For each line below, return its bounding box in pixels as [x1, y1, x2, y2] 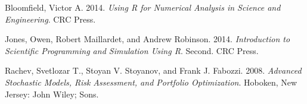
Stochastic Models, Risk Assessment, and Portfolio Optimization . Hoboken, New [5, 75, 297, 88]
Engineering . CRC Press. [5, 12, 96, 25]
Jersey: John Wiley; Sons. [5, 87, 99, 100]
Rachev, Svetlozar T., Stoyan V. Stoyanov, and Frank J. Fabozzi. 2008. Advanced [5, 64, 302, 77]
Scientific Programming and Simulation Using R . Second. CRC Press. [5, 44, 259, 56]
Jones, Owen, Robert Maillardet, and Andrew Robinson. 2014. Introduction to [5, 33, 290, 45]
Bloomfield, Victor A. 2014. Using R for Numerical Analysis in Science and [5, 1, 281, 13]
